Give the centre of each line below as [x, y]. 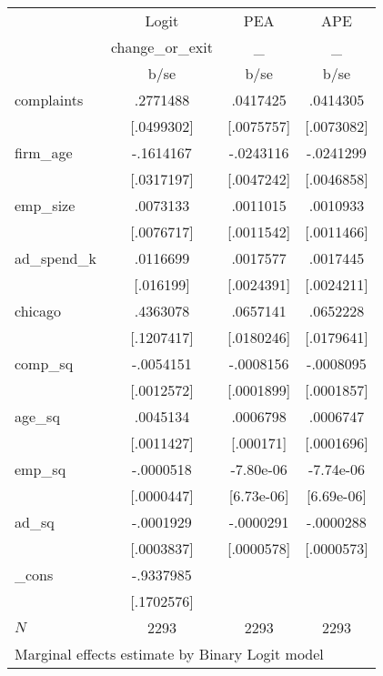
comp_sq [44, 363]
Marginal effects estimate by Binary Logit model [169, 654]
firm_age [44, 152]
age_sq [37, 416]
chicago [38, 311]
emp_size [45, 205]
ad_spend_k [55, 258]
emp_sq [40, 469]
